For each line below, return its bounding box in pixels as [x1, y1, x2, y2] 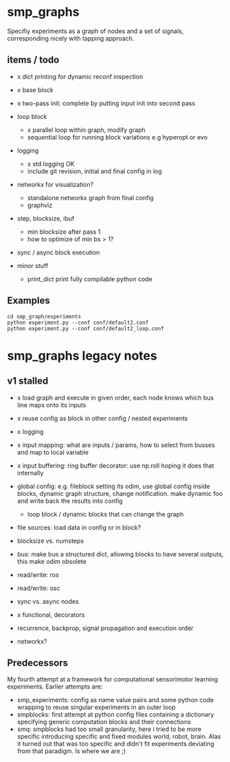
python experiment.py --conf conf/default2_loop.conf [7, 325, 165, 332]
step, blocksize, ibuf [16, 214, 75, 222]
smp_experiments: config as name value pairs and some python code [16, 696, 214, 704]
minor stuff [16, 261, 49, 270]
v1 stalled [7, 375, 49, 387]
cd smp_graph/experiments [7, 313, 81, 320]
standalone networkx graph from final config [27, 193, 154, 202]
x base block [16, 85, 54, 94]
